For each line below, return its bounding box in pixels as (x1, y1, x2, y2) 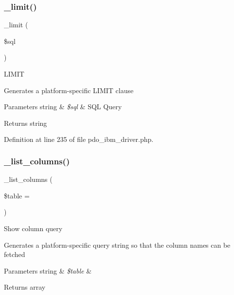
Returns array (4, 282, 46, 292)
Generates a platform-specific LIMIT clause (4, 85, 134, 95)
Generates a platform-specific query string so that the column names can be (4, 239, 231, 250)
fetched (4, 249, 25, 259)
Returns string (4, 118, 47, 128)
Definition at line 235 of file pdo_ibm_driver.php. (4, 134, 154, 144)
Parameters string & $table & (4, 265, 92, 275)
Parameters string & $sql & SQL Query (4, 101, 122, 112)
